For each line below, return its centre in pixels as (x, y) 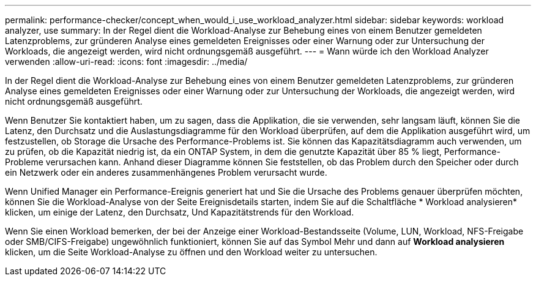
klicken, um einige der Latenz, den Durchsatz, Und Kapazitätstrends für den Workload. (180, 212)
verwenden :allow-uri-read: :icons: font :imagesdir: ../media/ (126, 62)
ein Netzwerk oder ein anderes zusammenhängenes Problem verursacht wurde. (166, 172)
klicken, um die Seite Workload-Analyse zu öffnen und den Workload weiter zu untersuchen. (191, 252)
